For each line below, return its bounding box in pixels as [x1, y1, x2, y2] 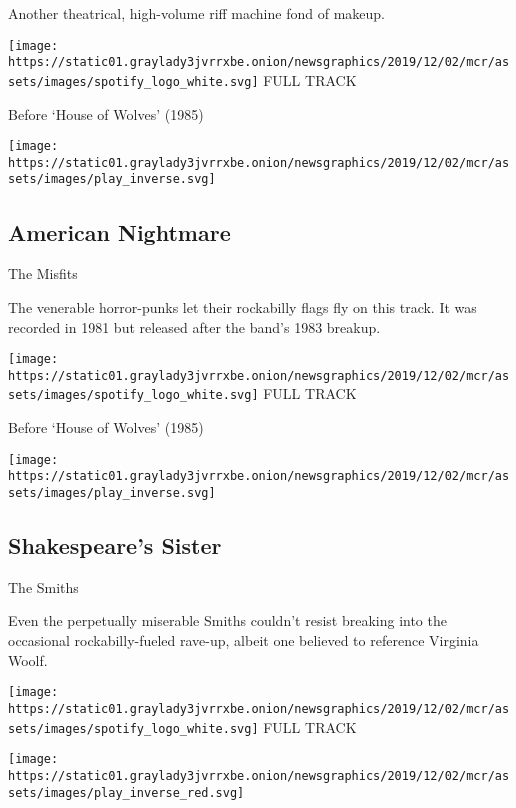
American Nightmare [8, 216, 231, 247]
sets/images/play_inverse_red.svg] [8, 785, 245, 800]
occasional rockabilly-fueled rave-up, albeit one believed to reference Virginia [8, 630, 479, 651]
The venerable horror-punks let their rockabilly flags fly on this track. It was [8, 296, 477, 317]
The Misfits [8, 263, 78, 284]
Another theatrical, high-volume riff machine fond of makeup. [8, 3, 385, 23]
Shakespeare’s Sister [8, 530, 222, 561]
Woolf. [8, 649, 48, 670]
